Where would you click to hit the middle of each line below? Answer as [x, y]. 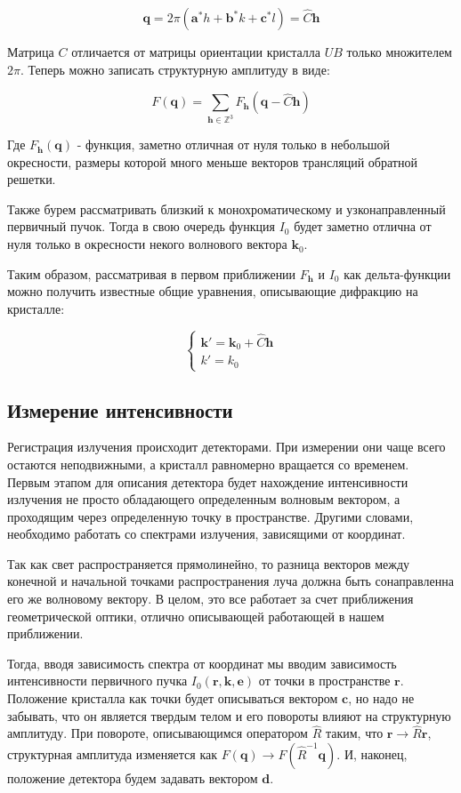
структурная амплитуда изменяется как [113, 754]
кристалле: [36, 308]
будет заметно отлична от [363, 226]
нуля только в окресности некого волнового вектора [147, 244]
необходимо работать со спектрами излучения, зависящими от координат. [206, 534]
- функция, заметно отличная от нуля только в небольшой [234, 144]
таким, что [354, 733]
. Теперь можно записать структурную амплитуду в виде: [175, 69]
